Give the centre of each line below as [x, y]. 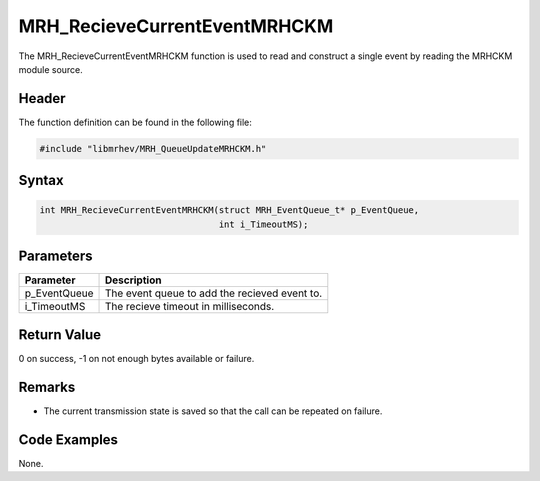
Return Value [60, 334]
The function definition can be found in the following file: [135, 122]
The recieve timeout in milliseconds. [189, 307]
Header [42, 98]
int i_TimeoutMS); [263, 224]
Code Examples [68, 439]
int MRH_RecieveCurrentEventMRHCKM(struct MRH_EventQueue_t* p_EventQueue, [229, 210]
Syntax [41, 180]
